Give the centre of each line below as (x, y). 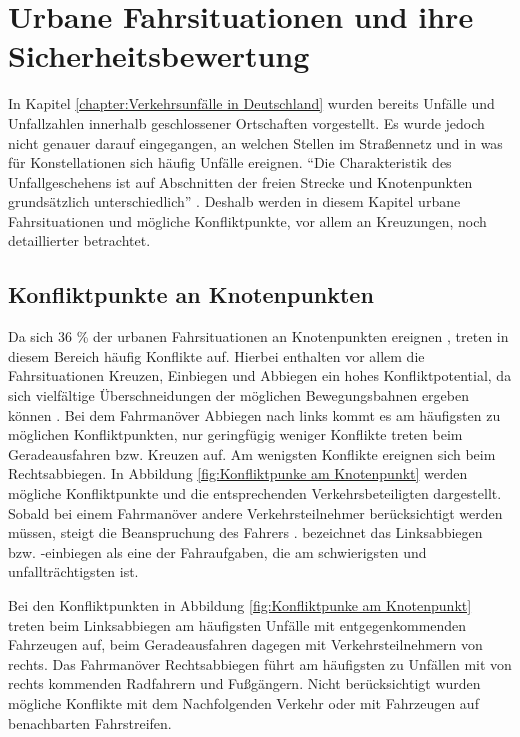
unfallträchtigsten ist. (73, 571)
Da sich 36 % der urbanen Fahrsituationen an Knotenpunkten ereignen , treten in (258, 336)
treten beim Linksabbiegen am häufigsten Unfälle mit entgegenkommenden (237, 624)
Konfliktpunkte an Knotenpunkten (191, 294)
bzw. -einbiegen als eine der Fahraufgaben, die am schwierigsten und (217, 551)
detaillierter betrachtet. (79, 240)
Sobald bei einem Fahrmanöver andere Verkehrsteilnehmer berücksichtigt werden (255, 512)
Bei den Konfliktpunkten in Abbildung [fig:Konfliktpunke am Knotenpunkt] (240, 604)
